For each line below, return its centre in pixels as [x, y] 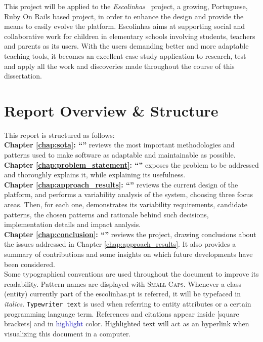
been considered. [30, 264]
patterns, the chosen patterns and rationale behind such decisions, [106, 214]
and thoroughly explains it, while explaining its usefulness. [95, 175]
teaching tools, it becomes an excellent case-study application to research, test [125, 55]
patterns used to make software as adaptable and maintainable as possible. [120, 155]
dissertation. [23, 76]
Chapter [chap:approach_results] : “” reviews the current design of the [121, 184]
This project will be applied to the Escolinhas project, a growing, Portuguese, [126, 6]
